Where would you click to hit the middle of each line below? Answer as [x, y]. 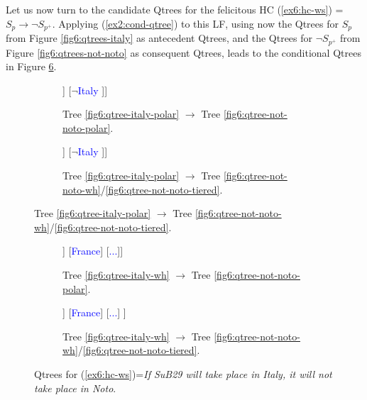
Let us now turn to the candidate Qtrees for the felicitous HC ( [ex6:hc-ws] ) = [175, 9]
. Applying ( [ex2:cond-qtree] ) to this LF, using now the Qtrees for [195, 23]
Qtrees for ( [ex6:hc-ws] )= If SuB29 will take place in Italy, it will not [183, 374]
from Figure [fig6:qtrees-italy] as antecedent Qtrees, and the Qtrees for [159, 38]
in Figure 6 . [31, 66]
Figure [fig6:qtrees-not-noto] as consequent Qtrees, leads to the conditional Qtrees [183, 52]
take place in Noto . [75, 388]
